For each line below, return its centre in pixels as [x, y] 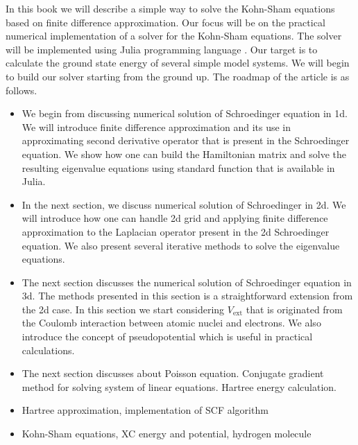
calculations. [48, 350]
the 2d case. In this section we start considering [123, 309]
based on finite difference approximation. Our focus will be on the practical [165, 22]
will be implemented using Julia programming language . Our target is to [162, 49]
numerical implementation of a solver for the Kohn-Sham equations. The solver [174, 36]
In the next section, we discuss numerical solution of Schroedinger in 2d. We [184, 204]
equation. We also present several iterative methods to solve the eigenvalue [181, 245]
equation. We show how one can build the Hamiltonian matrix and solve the [184, 154]
